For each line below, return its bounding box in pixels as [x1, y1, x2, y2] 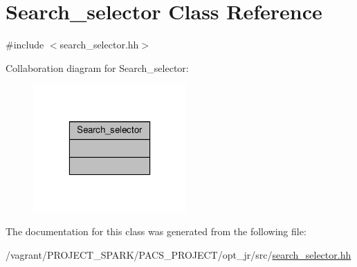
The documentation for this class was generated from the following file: [6, 224, 306, 239]
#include [6, 37, 44, 52]
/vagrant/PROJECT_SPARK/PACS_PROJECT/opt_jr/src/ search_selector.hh [6, 247, 351, 261]
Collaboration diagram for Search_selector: [6, 60, 189, 75]
